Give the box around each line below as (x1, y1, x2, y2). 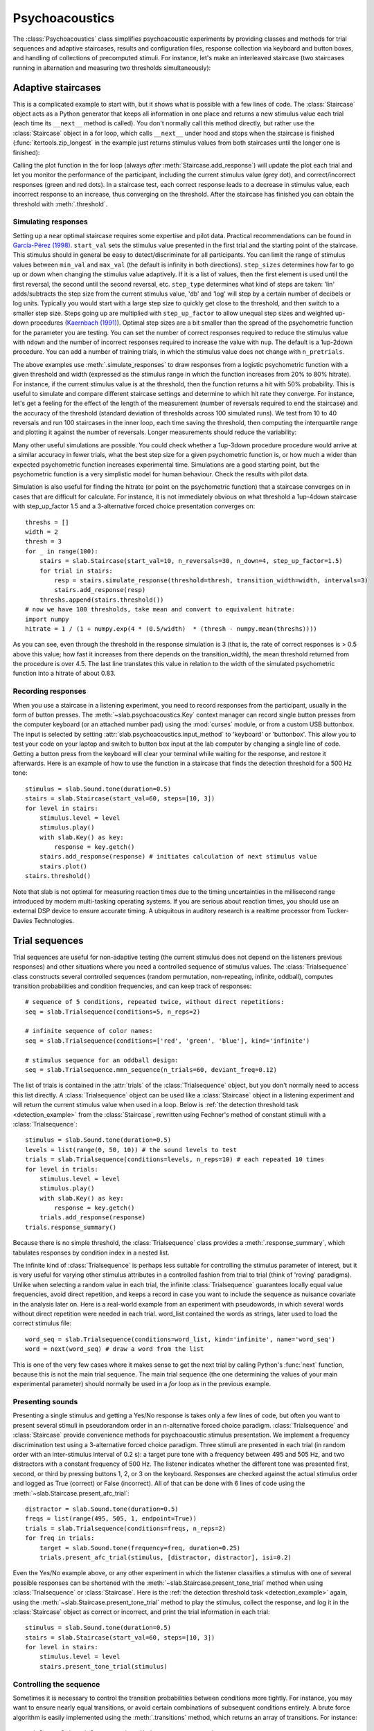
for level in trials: (25, 1165, 98, 1173)
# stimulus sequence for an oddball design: (25, 1056, 179, 1064)
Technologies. (33, 916, 74, 924)
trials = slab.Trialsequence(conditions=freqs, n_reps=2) (25, 1524, 226, 1532)
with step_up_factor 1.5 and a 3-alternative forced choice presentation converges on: (12, 502, 256, 510)
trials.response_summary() (25, 1223, 117, 1231)
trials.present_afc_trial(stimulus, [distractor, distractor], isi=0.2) (39, 1553, 292, 1561)
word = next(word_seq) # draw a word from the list (25, 1345, 204, 1353)
